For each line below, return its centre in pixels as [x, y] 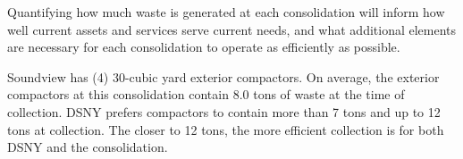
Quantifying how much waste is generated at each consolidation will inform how [226, 12]
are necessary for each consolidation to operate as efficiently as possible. [204, 47]
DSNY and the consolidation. [88, 147]
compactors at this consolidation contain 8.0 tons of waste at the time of [206, 94]
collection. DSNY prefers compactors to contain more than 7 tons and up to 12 [224, 111]
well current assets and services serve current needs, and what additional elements [232, 29]
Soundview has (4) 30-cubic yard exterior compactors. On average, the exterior [223, 76]
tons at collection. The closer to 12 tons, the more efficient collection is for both [226, 129]
